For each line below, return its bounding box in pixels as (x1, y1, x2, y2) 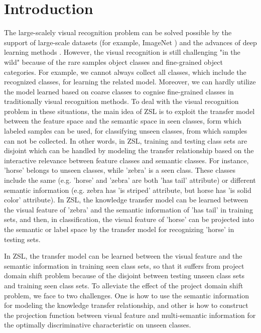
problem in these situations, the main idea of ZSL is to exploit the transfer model (4, 105, 255, 116)
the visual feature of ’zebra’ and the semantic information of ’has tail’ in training (4, 204, 253, 214)
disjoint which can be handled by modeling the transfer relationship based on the (4, 145, 254, 156)
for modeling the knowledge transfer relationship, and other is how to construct (4, 300, 248, 310)
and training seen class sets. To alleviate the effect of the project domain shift (4, 280, 243, 290)
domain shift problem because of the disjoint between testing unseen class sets (4, 270, 245, 281)
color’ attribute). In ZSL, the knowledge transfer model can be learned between (4, 194, 248, 205)
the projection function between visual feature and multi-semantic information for (4, 309, 256, 320)
